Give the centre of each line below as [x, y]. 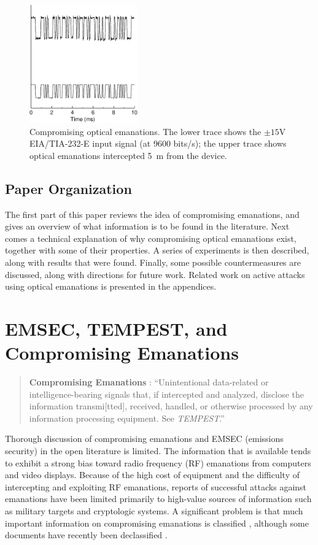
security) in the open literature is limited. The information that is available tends [158, 451]
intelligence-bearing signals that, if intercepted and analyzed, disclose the [167, 394]
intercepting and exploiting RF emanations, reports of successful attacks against [156, 486]
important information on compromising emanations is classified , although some [157, 523]
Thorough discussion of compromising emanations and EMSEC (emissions [144, 439]
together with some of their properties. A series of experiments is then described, [157, 250]
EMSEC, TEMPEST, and [116, 328]
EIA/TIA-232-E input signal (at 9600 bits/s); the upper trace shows [158, 143]
